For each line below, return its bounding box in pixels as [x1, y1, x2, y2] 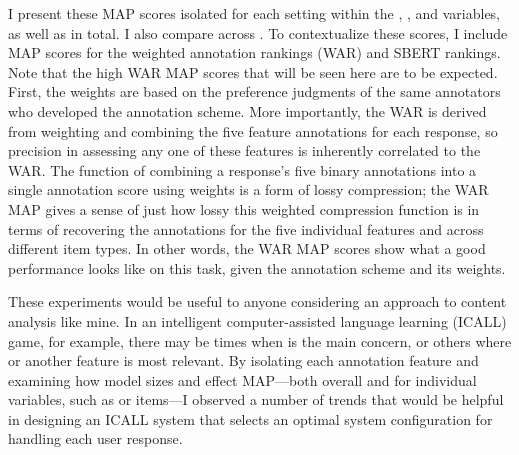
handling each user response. [8, 428, 183, 449]
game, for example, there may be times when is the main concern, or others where [8, 330, 512, 351]
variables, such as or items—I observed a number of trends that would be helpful [8, 389, 504, 410]
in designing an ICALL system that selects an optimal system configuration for [8, 408, 493, 429]
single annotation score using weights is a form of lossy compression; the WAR [8, 179, 489, 200]
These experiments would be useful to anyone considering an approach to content [8, 291, 507, 312]
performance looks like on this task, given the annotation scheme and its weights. [8, 257, 506, 278]
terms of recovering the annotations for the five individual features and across [8, 218, 484, 239]
